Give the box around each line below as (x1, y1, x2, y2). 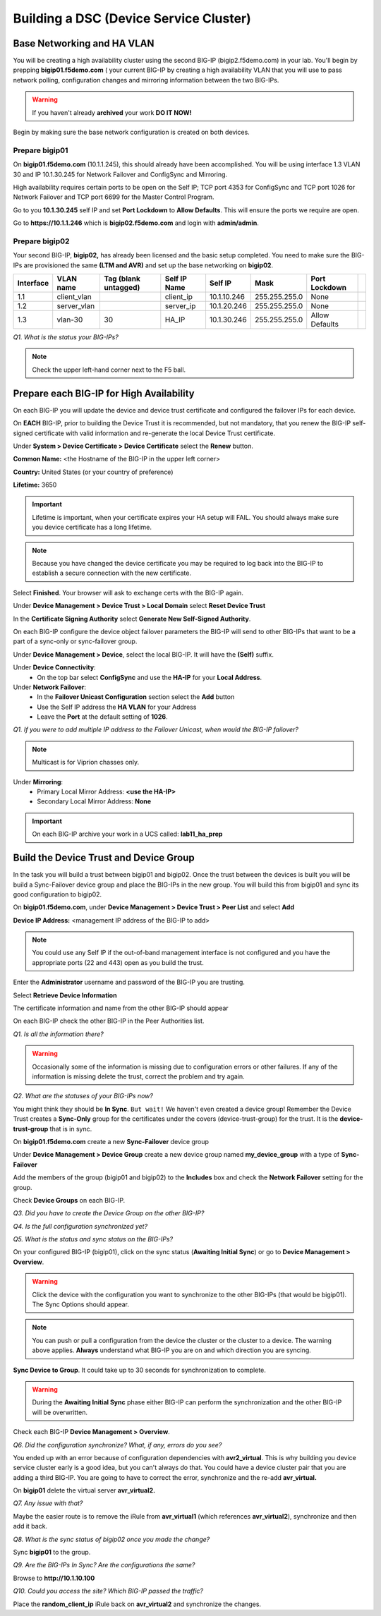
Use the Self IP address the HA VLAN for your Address (37, 703, 197, 711)
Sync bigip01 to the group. (13, 1548, 91, 1557)
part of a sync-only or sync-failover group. (13, 637, 138, 645)
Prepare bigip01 (13, 145, 68, 155)
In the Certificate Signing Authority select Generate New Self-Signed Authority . (13, 614, 251, 623)
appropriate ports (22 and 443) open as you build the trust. (32, 958, 204, 966)
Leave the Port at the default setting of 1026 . (37, 712, 169, 721)
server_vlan (56, 301, 95, 311)
